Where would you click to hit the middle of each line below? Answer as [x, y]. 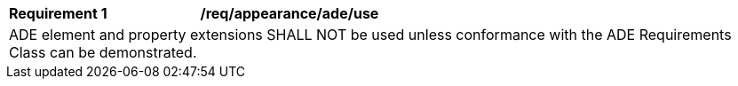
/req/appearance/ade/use [290, 13]
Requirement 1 [58, 13]
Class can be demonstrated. [103, 52]
